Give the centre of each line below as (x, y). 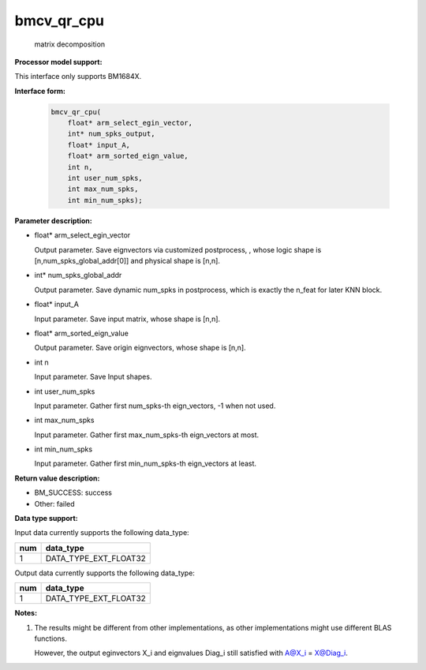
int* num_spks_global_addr (78, 275)
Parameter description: (53, 220)
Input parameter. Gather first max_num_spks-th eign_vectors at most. (147, 435)
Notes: (26, 613)
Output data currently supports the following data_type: (105, 573)
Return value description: (57, 478)
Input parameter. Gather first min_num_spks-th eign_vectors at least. (145, 464)
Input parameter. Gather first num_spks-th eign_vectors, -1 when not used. (155, 406)
